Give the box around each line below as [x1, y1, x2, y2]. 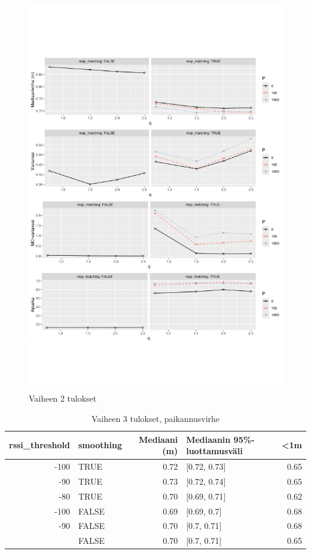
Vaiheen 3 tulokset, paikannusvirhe [91, 412, 220, 425]
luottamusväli [186, 445, 243, 457]
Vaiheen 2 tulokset [29, 392, 97, 405]
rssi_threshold [9, 439, 70, 451]
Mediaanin [186, 433, 231, 445]
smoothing [78, 439, 122, 451]
